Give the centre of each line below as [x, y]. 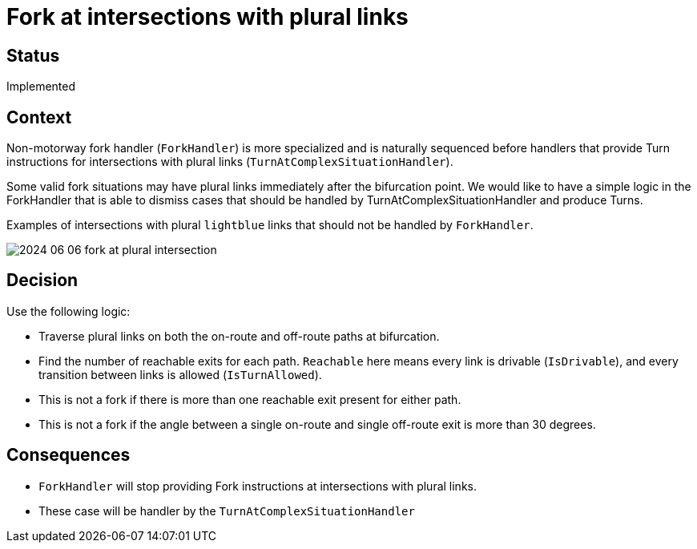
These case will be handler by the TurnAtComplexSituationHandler [227, 511]
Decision [42, 281]
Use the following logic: [68, 311]
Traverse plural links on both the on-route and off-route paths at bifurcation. [239, 336]
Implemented [41, 87]
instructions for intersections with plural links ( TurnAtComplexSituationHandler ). [230, 162]
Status [33, 55]
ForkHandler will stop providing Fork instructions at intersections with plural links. [258, 486]
